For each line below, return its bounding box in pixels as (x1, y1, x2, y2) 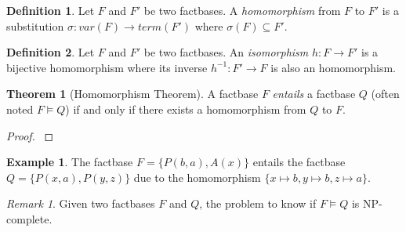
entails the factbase (252, 154, 346, 170)
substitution (6, 17, 64, 34)
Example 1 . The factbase (6, 154, 133, 170)
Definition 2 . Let (6, 44, 95, 60)
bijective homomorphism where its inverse (6, 59, 208, 75)
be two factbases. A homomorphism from (143, 2, 341, 18)
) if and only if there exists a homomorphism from (65, 100, 306, 117)
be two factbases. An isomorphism (143, 44, 309, 60)
